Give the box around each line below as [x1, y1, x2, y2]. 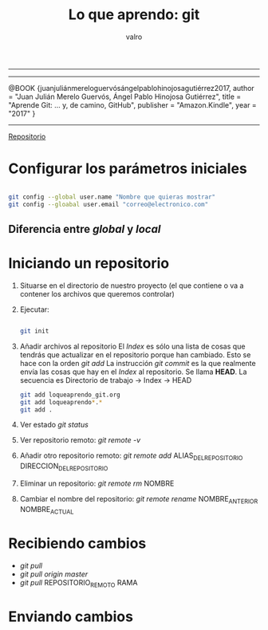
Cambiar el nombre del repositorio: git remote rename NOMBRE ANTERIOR [19, 494, 258, 506]
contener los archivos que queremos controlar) [19, 289, 175, 298]
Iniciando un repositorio [8, 254, 170, 273]
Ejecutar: [19, 305, 49, 314]
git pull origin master [19, 569, 89, 579]
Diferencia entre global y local [8, 222, 161, 236]
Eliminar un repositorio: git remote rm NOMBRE [19, 478, 175, 488]
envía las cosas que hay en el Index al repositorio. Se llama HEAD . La [19, 367, 247, 376]
